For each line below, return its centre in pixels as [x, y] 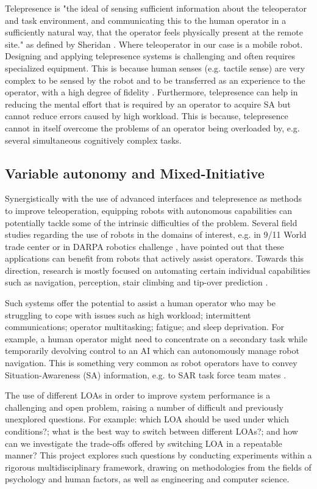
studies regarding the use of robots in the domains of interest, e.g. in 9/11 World [156, 234]
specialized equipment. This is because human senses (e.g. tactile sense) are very [155, 68]
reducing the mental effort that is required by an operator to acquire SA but [148, 104]
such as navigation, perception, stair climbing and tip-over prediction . [137, 282]
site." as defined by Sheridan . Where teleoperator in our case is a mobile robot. [154, 44]
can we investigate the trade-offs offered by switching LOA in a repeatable [144, 443]
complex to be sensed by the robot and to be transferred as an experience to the [155, 80]
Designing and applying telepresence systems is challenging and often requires [150, 56]
